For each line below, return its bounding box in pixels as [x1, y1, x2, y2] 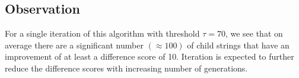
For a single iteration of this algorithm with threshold [5, 27, 200, 40]
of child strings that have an [187, 38, 290, 51]
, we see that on [225, 27, 283, 40]
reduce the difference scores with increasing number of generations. [5, 61, 248, 74]
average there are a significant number [5, 38, 144, 51]
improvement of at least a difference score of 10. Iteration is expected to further [5, 50, 294, 63]
